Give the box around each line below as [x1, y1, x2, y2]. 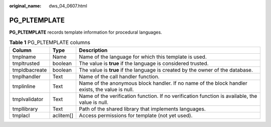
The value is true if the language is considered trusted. [79, 60, 209, 67]
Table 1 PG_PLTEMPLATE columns [9, 39, 90, 46]
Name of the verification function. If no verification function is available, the [79, 92, 257, 99]
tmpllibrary [12, 105, 38, 112]
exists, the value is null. [79, 86, 134, 93]
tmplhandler [12, 73, 41, 80]
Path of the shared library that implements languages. [79, 105, 206, 112]
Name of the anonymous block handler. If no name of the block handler [79, 79, 248, 86]
